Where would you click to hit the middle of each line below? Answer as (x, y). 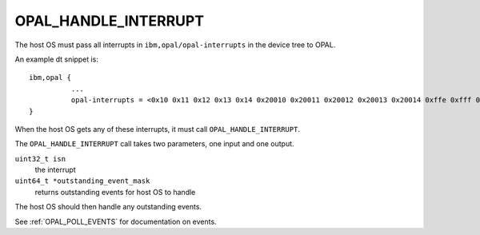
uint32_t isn (40, 159)
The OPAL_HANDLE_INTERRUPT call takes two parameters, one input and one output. (155, 144)
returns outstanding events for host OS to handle (115, 192)
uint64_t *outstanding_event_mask (82, 181)
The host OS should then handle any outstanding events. (108, 207)
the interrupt (55, 170)
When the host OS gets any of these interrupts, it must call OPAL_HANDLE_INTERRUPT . (157, 129)
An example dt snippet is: (57, 59)
